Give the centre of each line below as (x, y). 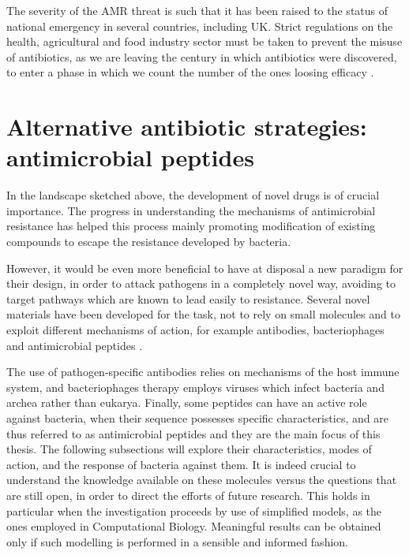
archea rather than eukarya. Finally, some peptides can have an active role (187, 402)
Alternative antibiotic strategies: (187, 127)
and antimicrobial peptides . (75, 345)
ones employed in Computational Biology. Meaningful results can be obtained (194, 526)
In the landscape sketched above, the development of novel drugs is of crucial (193, 195)
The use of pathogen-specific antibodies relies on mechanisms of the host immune (203, 372)
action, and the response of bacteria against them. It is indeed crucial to (181, 464)
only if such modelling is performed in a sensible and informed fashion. (177, 541)
